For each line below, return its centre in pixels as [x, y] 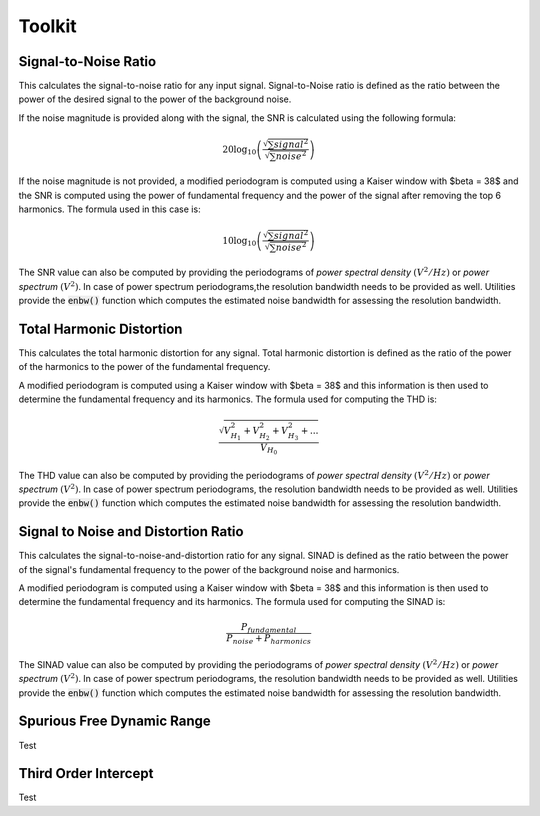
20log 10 [239, 150]
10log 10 [239, 242]
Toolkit [47, 26]
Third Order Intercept [86, 773]
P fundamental [268, 628]
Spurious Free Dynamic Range [115, 721]
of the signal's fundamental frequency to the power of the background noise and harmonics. [209, 569]
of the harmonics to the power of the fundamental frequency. [144, 367]
